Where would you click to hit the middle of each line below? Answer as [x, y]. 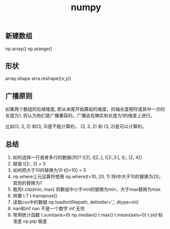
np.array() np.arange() [29, 49]
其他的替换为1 [27, 183]
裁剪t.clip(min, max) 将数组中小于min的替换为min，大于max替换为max [87, 189]
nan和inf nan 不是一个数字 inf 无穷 [49, 209]
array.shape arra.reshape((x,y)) [38, 79]
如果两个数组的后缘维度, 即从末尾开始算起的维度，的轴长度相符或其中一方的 [85, 109]
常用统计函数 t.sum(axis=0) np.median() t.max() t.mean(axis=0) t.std [85, 215]
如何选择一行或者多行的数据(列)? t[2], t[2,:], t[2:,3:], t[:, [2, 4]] [77, 157]
